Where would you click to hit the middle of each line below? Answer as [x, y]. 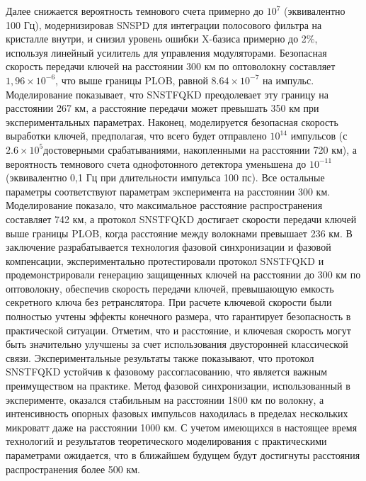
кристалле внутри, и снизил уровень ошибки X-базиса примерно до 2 [156, 39]
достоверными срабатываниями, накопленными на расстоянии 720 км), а [200, 149]
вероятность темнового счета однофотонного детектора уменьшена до [156, 163]
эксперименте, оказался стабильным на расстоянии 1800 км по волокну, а [165, 399]
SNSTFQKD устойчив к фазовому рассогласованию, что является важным [167, 372]
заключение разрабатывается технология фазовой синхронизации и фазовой [168, 247]
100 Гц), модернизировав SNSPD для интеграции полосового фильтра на [164, 24]
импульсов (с [319, 136]
